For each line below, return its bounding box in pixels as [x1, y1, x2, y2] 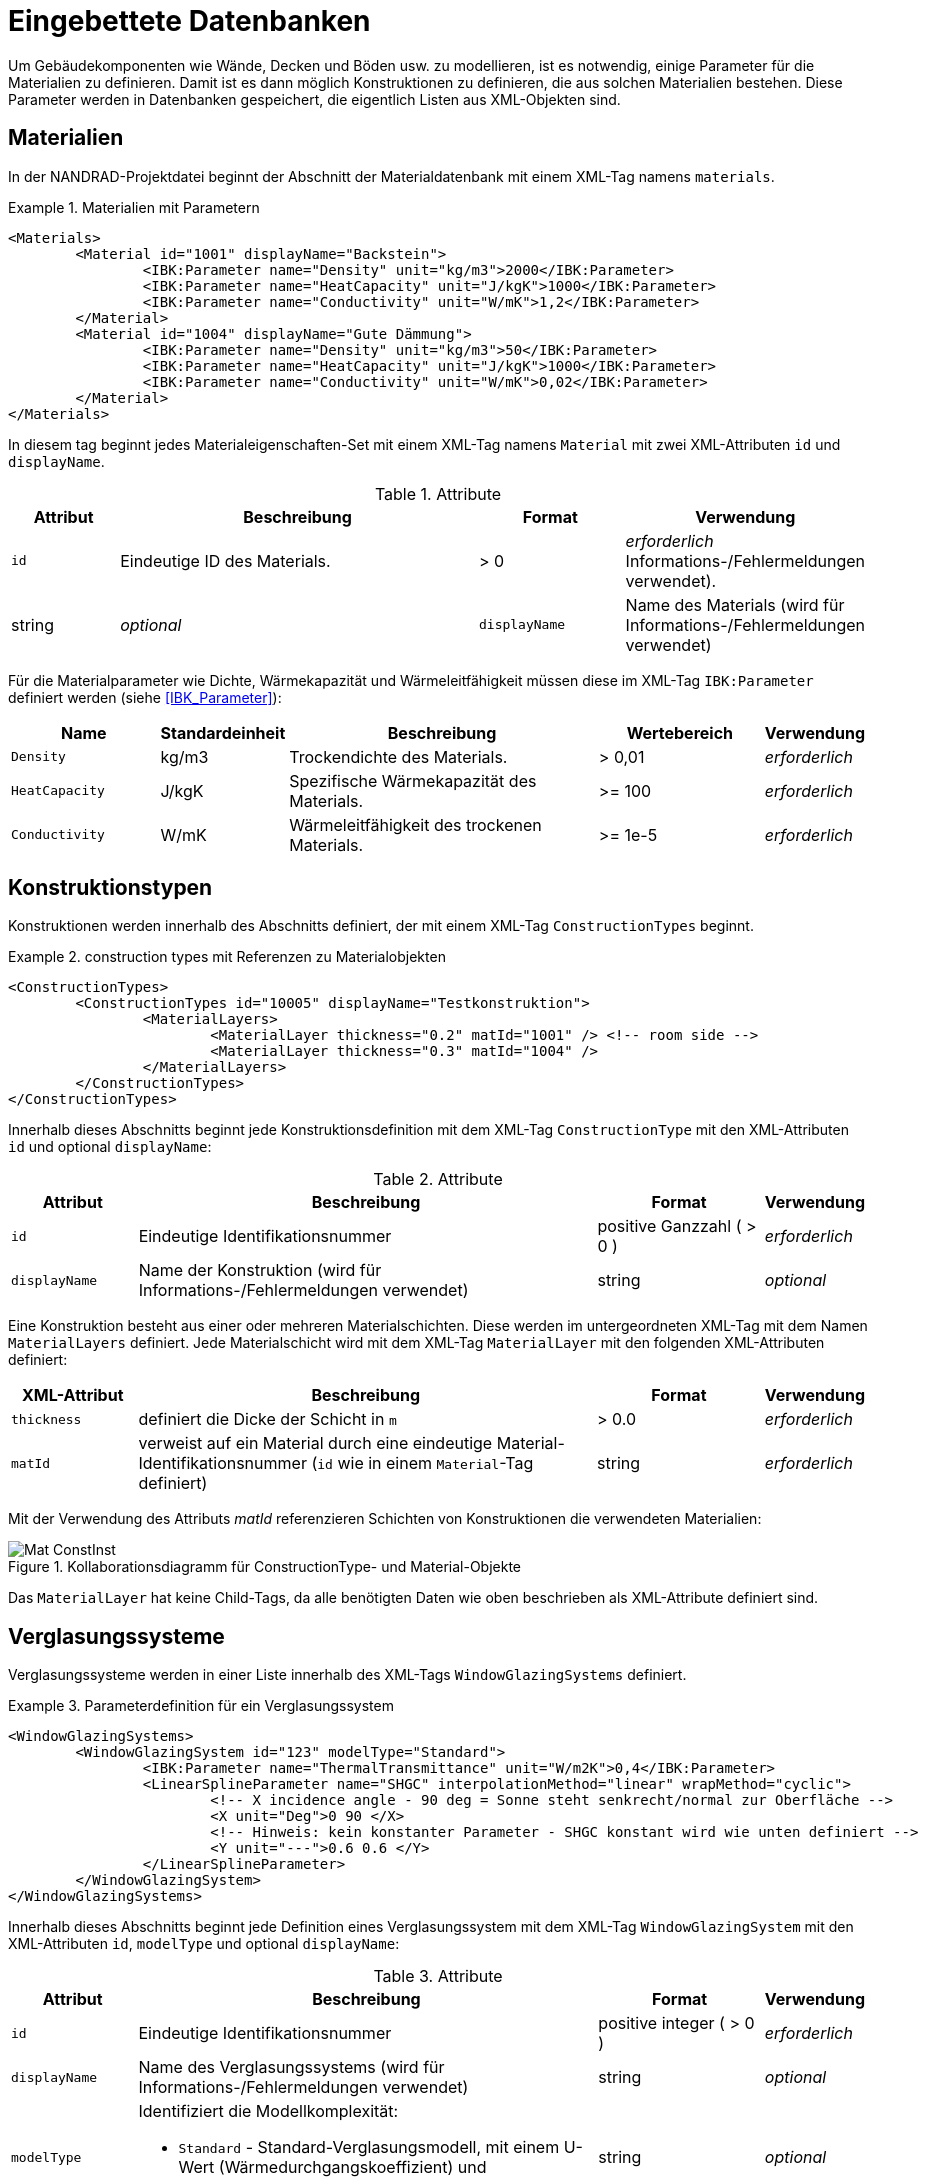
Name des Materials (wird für [625, 594, 845, 615]
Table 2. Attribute [373, 1169, 503, 1190]
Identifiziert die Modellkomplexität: [138, 2101, 399, 2122]
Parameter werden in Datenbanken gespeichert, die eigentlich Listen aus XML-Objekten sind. [8, 90, 621, 108]
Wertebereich [626, 722, 734, 743]
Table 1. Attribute [374, 483, 502, 504]
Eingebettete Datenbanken [8, 4, 371, 38]
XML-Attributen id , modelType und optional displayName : [8, 1935, 400, 1953]
